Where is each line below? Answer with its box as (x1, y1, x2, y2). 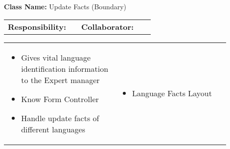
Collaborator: (81, 21, 134, 32)
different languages (21, 123, 85, 135)
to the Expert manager (21, 74, 100, 85)
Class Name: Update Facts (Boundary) (4, 1, 126, 11)
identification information (21, 63, 109, 74)
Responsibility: (8, 21, 67, 32)
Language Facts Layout (132, 87, 212, 99)
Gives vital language (21, 51, 91, 63)
